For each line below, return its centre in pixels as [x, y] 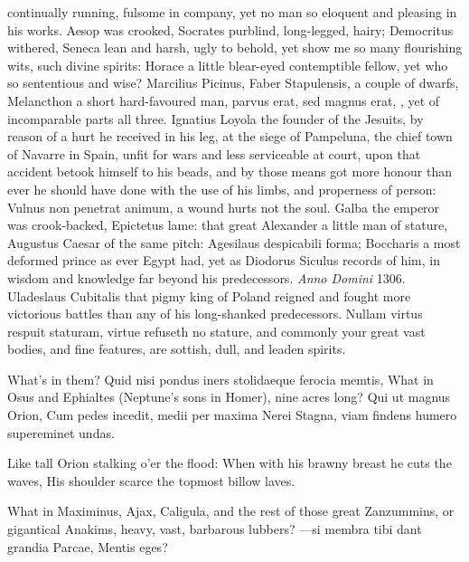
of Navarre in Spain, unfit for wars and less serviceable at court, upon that [214, 153]
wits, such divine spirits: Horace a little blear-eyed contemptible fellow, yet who [228, 65]
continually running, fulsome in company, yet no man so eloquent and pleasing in [232, 12]
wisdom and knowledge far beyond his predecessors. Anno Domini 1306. [206, 277]
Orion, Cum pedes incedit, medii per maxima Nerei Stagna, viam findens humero [232, 415]
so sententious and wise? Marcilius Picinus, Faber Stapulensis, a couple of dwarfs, [233, 83]
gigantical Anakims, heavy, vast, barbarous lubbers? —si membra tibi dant [215, 529]
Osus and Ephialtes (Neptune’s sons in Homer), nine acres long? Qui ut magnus [229, 397]
